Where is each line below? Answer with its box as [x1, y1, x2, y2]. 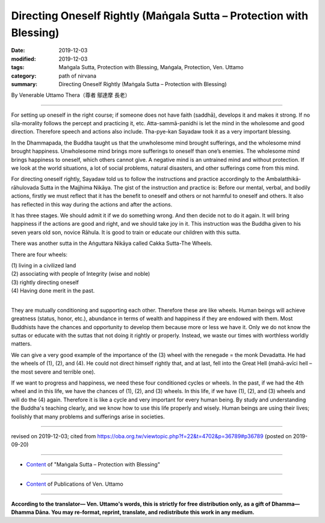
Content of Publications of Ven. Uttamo [26, 480, 123, 487]
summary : [11, 80, 38, 87]
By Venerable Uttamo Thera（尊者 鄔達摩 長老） [11, 91, 131, 99]
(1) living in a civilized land [11, 262, 76, 269]
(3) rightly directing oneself [11, 279, 79, 286]
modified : [11, 55, 36, 63]
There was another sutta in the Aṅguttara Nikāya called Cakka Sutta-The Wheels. [11, 240, 213, 247]
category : [11, 72, 37, 79]
